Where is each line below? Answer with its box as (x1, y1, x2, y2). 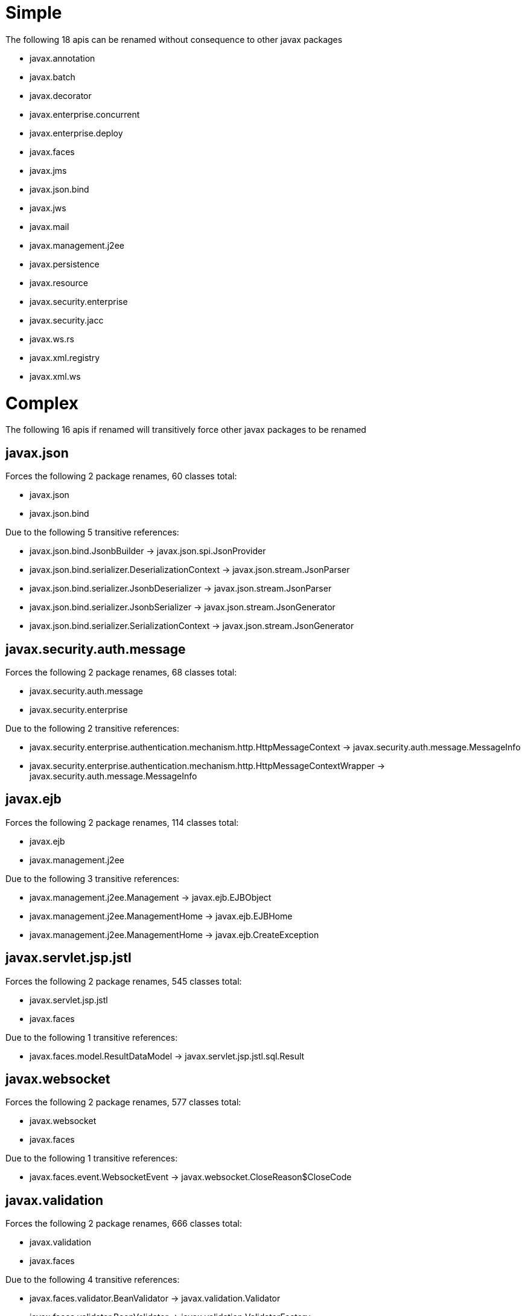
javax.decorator (30, 90, 92, 101)
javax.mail (30, 221, 69, 232)
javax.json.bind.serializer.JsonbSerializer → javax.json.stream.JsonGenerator (30, 602, 336, 613)
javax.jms (30, 165, 67, 176)
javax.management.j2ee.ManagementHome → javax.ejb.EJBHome (30, 910, 293, 921)
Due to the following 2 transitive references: (5, 723, 180, 733)
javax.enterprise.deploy (30, 127, 123, 138)
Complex (5, 392, 79, 414)
